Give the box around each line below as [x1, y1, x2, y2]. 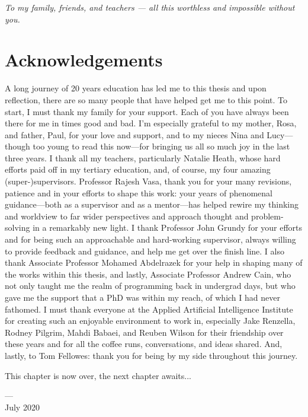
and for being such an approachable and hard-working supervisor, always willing [5, 233, 296, 246]
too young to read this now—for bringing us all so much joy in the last [33, 140, 290, 152]
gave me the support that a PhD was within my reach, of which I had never [5, 291, 280, 303]
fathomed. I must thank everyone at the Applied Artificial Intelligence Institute [5, 303, 293, 315]
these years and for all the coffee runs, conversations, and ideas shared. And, [5, 338, 283, 350]
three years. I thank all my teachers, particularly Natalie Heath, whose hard [5, 151, 281, 164]
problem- [251, 209, 284, 222]
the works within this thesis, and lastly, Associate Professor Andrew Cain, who [5, 268, 291, 280]
